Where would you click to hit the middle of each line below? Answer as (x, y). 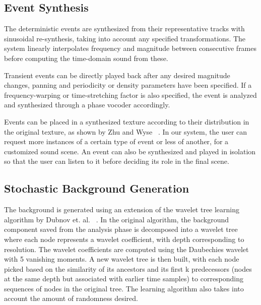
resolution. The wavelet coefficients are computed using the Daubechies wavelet (126, 249)
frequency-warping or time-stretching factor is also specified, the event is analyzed (130, 95)
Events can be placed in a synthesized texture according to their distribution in (127, 121)
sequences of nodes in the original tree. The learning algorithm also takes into (124, 288)
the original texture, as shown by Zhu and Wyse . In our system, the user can (126, 131)
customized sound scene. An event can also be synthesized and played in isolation (130, 151)
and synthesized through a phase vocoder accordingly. (87, 105)
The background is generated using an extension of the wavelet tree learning (122, 209)
